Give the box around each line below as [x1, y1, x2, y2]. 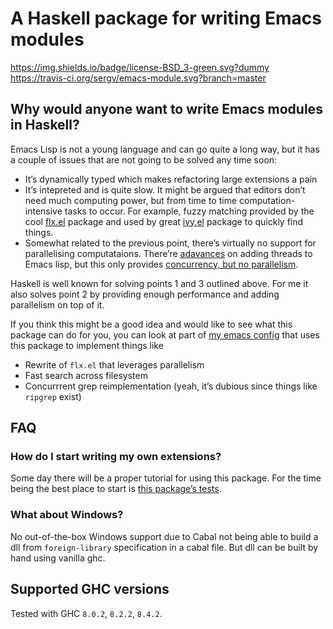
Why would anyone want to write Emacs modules [10, 101, 323, 118]
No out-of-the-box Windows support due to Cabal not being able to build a [10, 530, 319, 542]
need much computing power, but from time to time [24, 194, 238, 206]
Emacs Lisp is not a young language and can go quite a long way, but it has [10, 143, 320, 155]
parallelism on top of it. [10, 298, 105, 311]
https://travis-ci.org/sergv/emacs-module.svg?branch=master [10, 72, 267, 84]
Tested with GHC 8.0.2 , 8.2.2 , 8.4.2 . [10, 607, 163, 619]
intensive [24, 205, 63, 217]
